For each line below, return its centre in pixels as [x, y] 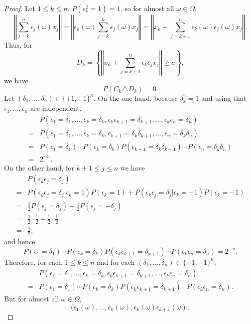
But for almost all [32, 299]
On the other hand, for [39, 167]
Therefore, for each [33, 262]
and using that [224, 98]
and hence [20, 241]
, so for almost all [147, 8]
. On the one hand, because [136, 98]
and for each [116, 262]
